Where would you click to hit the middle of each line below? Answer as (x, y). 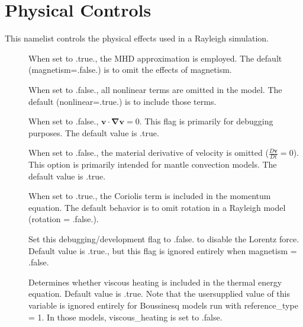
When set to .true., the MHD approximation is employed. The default (155, 58)
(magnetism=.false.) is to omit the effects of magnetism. (130, 70)
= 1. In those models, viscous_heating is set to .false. (125, 317)
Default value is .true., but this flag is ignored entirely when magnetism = (163, 250)
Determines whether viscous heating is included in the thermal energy (155, 282)
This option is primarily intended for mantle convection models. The (153, 164)
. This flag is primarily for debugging (206, 121)
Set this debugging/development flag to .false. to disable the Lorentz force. (164, 239)
